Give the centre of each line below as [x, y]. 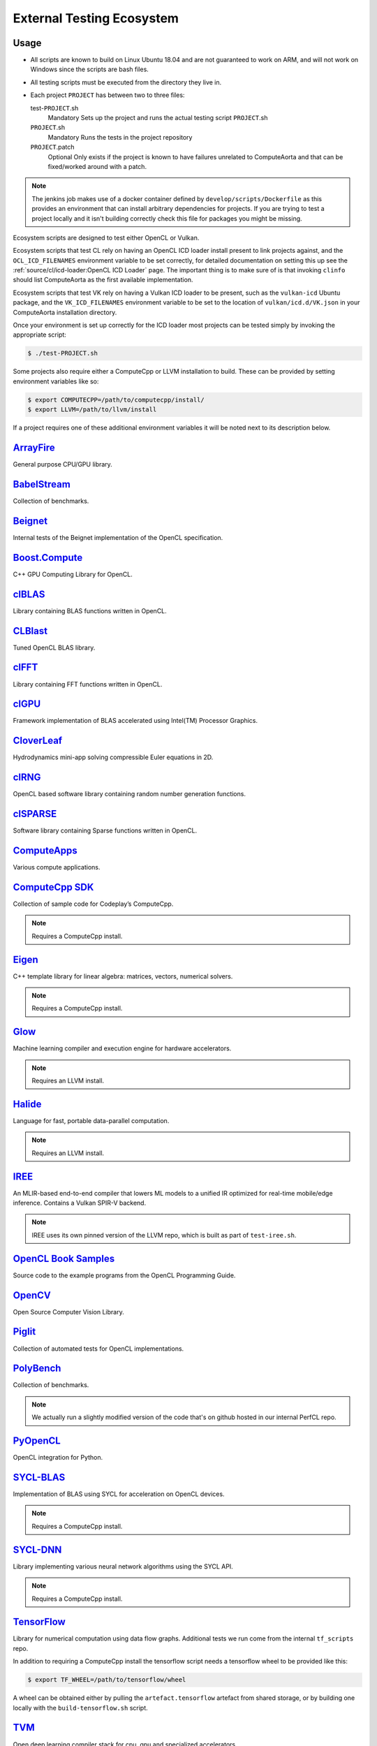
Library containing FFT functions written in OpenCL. [88, 684]
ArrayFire [34, 447]
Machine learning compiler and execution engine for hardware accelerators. [122, 1048]
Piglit [24, 1331]
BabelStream [42, 484]
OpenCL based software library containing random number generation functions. [129, 794]
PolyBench [37, 1369]
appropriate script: [39, 335]
